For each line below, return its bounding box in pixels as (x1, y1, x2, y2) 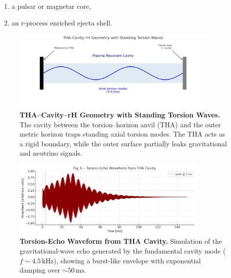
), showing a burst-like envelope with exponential (53, 255, 201, 265)
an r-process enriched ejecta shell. (11, 17, 113, 27)
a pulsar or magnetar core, (11, 1, 91, 11)
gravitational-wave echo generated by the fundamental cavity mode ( (20, 245, 226, 255)
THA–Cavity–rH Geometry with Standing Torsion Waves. (20, 109, 220, 119)
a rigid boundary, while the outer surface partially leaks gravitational (20, 138, 227, 148)
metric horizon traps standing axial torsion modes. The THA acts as (20, 129, 225, 139)
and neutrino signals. (20, 148, 82, 158)
